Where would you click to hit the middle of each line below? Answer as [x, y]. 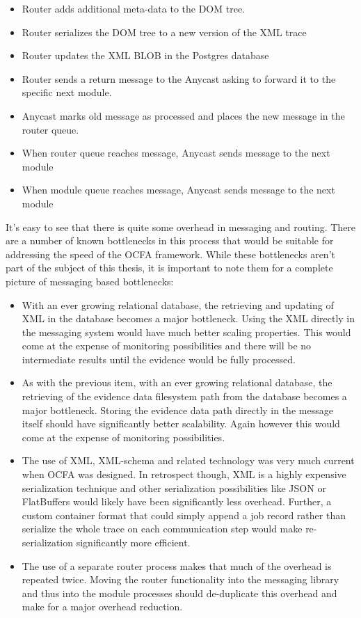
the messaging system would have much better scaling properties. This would [186, 332]
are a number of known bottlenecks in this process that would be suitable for [170, 240]
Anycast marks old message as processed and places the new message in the [183, 115]
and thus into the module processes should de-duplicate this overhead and [179, 593]
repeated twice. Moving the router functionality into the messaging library [180, 579]
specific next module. [67, 92]
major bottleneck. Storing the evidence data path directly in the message [177, 410]
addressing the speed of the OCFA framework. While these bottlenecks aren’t [170, 254]
